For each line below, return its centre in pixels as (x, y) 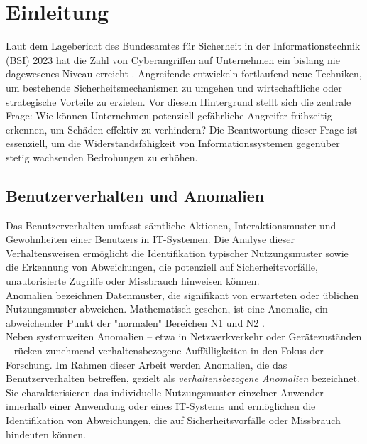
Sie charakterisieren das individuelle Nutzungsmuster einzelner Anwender (165, 392)
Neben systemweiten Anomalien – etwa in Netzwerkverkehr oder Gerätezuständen (184, 336)
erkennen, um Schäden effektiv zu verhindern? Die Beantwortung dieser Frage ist (182, 129)
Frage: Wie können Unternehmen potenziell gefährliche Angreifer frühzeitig (169, 115)
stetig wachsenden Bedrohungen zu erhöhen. (102, 157)
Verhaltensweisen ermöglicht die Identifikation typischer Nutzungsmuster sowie (177, 253)
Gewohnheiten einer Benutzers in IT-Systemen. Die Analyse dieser (150, 239)
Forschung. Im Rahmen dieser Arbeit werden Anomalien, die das (147, 364)
